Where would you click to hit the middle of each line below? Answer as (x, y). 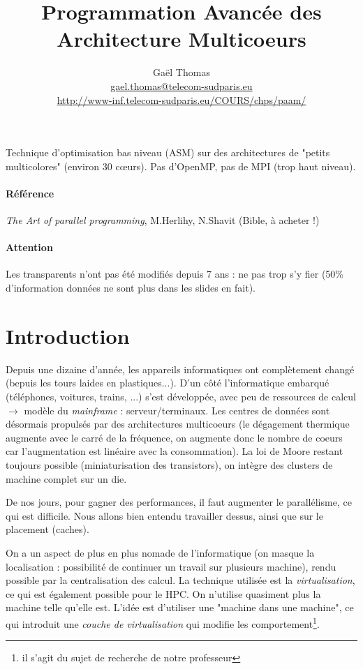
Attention (29, 247)
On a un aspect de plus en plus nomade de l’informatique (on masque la (160, 552)
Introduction (68, 335)
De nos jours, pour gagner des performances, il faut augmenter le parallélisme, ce (179, 502)
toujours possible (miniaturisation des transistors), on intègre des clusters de (169, 464)
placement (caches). (47, 529)
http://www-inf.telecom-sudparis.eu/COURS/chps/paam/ (181, 99)
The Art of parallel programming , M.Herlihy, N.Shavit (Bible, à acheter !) (163, 220)
